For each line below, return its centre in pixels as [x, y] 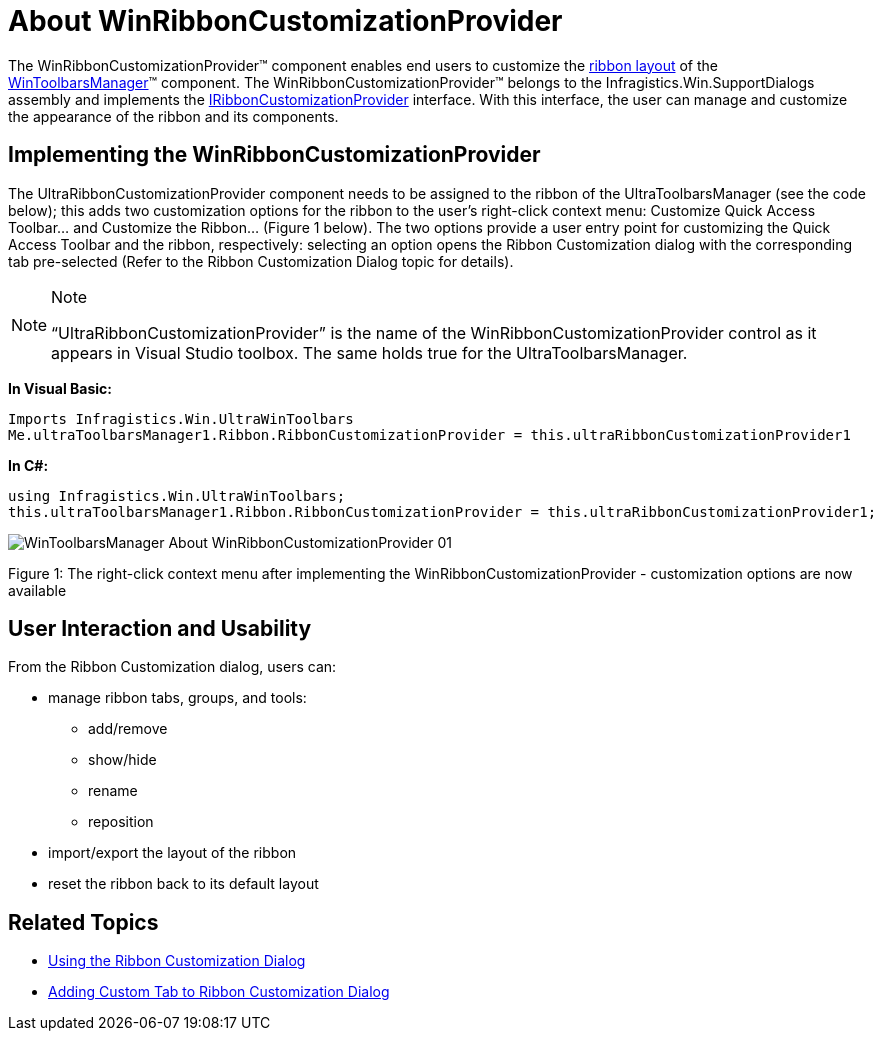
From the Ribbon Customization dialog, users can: [172, 667]
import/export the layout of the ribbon [172, 853]
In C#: [28, 465]
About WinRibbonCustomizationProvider [285, 21]
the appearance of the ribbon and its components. [173, 116]
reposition [121, 822]
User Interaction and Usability [160, 629]
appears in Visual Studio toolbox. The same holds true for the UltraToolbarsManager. [369, 352]
